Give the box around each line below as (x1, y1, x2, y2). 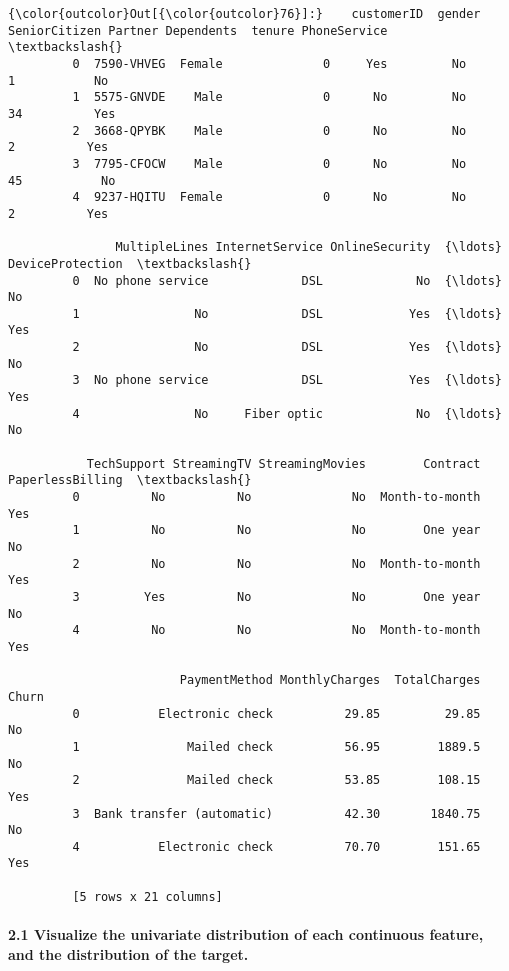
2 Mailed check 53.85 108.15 (72, 773, 481, 788)
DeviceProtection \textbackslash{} (8, 256, 252, 271)
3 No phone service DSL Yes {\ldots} (72, 373, 502, 388)
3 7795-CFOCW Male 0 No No (72, 156, 467, 171)
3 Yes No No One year (72, 589, 481, 604)
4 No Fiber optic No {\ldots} (72, 406, 502, 421)
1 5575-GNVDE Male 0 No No (72, 90, 467, 105)
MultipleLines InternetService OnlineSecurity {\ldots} (115, 240, 502, 255)
